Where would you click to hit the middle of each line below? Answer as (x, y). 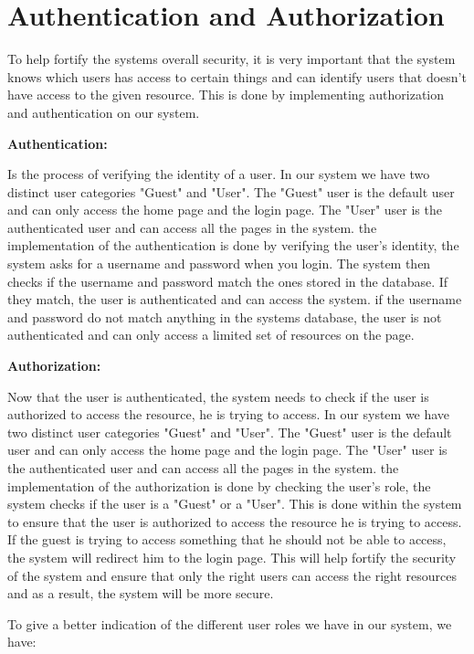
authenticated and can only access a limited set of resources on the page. (211, 335)
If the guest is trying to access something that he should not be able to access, (227, 539)
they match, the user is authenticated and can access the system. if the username (235, 299)
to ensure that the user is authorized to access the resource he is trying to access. (235, 521)
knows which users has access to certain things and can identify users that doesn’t (237, 76)
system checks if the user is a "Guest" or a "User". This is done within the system (235, 504)
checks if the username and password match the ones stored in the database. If (228, 281)
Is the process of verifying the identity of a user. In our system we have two (219, 174)
